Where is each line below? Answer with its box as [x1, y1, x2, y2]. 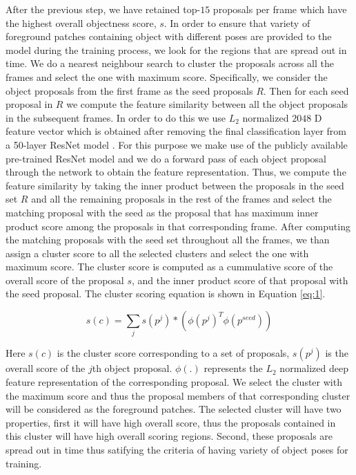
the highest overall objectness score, [6, 15, 157, 30]
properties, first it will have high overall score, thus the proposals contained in [6, 415, 336, 429]
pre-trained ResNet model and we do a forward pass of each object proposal [6, 151, 327, 165]
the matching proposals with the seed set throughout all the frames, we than [6, 232, 330, 247]
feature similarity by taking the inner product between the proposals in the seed [6, 178, 344, 192]
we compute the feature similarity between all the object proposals [66, 97, 348, 111]
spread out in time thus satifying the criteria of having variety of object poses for [6, 442, 348, 456]
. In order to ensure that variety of [164, 15, 310, 30]
